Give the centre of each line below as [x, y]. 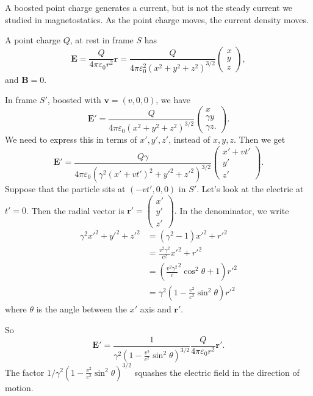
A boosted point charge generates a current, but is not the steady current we [149, 7]
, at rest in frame [102, 40]
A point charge [33, 40]
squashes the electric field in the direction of [217, 372]
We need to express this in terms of [71, 139]
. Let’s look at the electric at [250, 189]
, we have [173, 100]
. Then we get [259, 139]
